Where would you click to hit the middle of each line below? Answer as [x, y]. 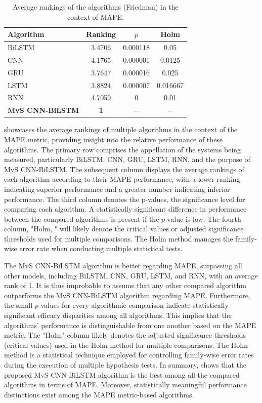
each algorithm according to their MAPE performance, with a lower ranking [122, 179]
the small [18, 305]
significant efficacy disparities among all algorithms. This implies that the [118, 315]
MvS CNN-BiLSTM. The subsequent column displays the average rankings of [124, 169]
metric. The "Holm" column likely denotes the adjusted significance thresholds [125, 335]
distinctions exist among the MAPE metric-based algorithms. [99, 394]
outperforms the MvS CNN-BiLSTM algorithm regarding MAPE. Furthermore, [127, 295]
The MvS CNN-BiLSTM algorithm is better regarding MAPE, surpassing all [123, 266]
